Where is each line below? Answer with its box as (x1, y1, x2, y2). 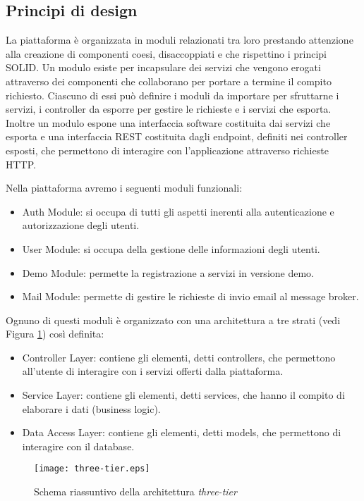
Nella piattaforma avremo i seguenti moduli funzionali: (6, 180, 243, 195)
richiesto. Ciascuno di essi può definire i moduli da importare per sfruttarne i (6, 87, 339, 102)
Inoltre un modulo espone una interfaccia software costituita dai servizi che (6, 115, 331, 130)
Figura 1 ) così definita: (6, 326, 104, 341)
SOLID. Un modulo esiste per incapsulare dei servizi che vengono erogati (6, 60, 321, 75)
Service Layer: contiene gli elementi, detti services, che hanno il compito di (22, 388, 345, 402)
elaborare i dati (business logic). (22, 401, 161, 416)
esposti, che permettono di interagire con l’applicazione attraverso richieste (6, 142, 329, 157)
